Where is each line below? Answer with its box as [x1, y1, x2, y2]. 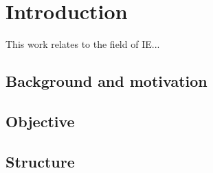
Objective [5, 110, 75, 131]
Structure [5, 150, 75, 172]
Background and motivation [5, 70, 208, 92]
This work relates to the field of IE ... [5, 37, 160, 51]
